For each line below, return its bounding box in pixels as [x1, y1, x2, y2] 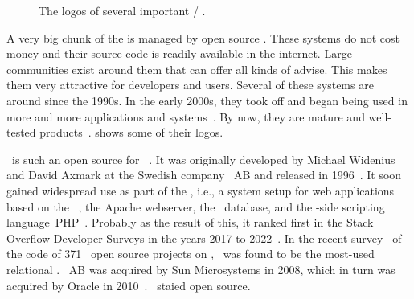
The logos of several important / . [39, 2, 206, 18]
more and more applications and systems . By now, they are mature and [6, 108, 365, 125]
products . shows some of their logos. [39, 124, 223, 141]
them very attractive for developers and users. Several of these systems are [6, 76, 374, 93]
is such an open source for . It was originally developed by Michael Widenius [11, 150, 396, 167]
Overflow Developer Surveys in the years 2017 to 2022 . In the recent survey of [6, 229, 402, 246]
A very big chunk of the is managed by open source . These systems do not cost [6, 29, 400, 46]
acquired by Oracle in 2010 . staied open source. [6, 276, 251, 293]
